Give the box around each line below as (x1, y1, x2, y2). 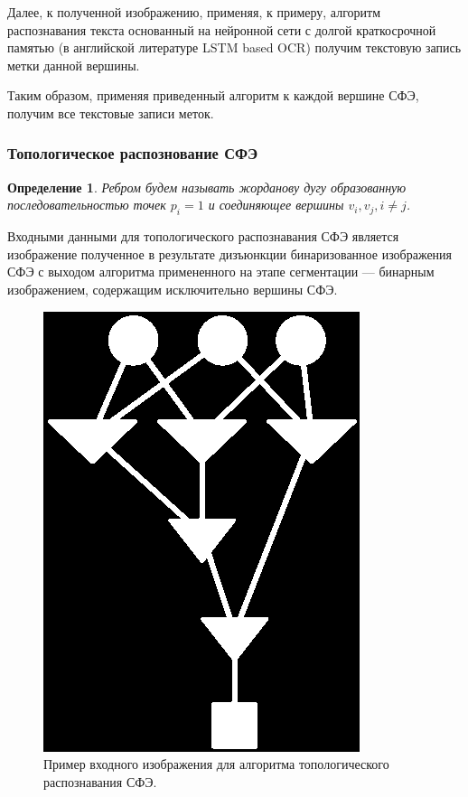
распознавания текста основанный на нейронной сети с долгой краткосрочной (7, 20, 436, 39)
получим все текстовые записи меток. (7, 103, 214, 122)
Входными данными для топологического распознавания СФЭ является (7, 227, 399, 246)
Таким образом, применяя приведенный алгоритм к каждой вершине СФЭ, (7, 86, 419, 105)
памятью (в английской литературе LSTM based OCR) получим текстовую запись (7, 38, 462, 57)
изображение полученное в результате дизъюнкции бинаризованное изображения (7, 244, 453, 263)
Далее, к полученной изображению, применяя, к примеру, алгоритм (7, 3, 381, 21)
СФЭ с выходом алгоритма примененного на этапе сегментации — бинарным (7, 262, 435, 281)
